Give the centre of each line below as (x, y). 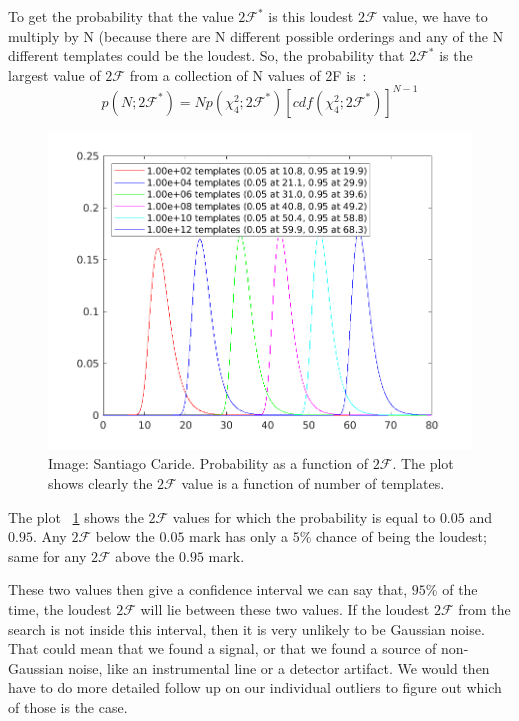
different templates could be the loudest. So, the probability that (206, 55)
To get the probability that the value (121, 16)
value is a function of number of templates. (313, 482)
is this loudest (311, 16)
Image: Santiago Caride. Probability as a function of (208, 463)
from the (484, 608)
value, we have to (435, 16)
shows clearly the (100, 482)
